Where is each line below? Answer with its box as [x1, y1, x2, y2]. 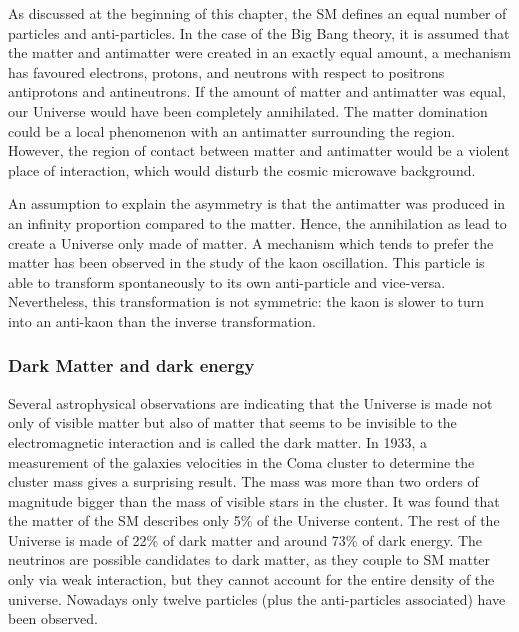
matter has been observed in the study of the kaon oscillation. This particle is [8, 252, 485, 273]
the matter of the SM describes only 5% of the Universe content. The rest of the [8, 510, 500, 531]
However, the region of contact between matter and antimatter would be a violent [8, 140, 510, 161]
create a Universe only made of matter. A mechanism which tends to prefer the [8, 232, 494, 253]
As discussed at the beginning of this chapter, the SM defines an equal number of [8, 3, 507, 23]
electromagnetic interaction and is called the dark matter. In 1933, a [8, 431, 428, 452]
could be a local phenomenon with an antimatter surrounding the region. [8, 120, 456, 141]
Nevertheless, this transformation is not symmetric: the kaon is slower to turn [8, 291, 485, 312]
